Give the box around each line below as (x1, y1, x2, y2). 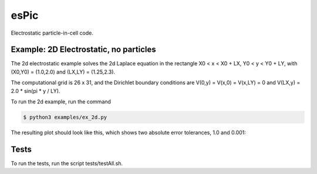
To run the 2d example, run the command (11, 98, 112, 105)
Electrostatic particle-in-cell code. (11, 29, 93, 36)
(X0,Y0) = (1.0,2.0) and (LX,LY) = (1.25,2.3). (11, 68, 116, 75)
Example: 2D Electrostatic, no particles (11, 45, 157, 55)
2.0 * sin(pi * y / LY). (11, 87, 60, 94)
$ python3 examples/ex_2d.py (23, 114, 107, 121)
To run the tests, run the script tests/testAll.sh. (11, 159, 123, 167)
